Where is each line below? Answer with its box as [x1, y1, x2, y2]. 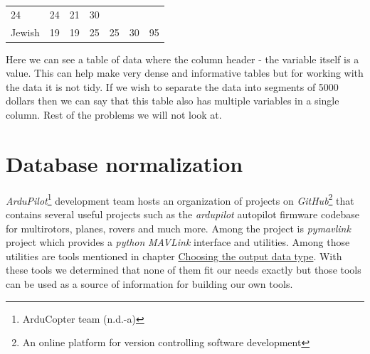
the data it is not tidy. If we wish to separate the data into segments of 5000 [6, 79, 339, 94]
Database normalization [6, 149, 243, 178]
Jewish [11, 24, 40, 39]
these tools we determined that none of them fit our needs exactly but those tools [6, 262, 361, 277]
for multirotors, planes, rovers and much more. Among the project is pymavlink [6, 220, 351, 235]
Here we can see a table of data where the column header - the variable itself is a [6, 51, 359, 66]
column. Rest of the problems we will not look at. [6, 107, 222, 122]
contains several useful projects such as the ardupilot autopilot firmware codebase [6, 207, 360, 222]
